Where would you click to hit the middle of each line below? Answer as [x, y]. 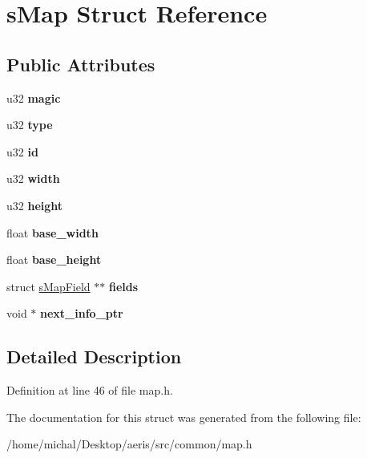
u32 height [35, 205]
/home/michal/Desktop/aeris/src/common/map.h [129, 444]
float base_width [52, 232]
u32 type [30, 125]
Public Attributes [81, 64]
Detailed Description [94, 357]
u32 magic [34, 97]
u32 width [33, 178]
